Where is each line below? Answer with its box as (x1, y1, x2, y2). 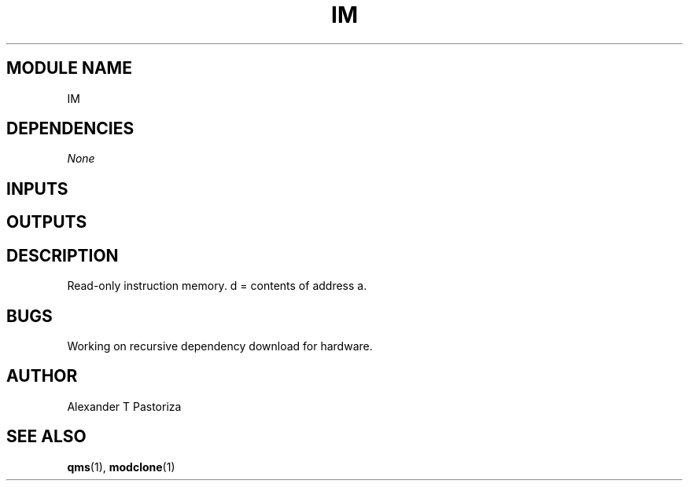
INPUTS (6, 178, 68, 199)
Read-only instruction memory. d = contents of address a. (67, 279, 367, 293)
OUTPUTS (6, 212, 87, 233)
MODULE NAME (6, 58, 132, 79)
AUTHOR (6, 366, 78, 386)
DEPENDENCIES (6, 119, 134, 139)
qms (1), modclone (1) (67, 460, 175, 474)
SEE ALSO (6, 427, 87, 447)
